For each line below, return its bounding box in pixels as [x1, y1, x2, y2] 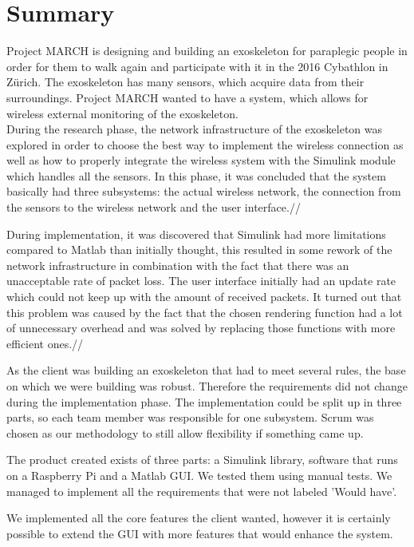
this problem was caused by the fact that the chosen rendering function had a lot [6, 303, 403, 320]
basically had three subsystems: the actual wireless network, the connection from [6, 183, 401, 200]
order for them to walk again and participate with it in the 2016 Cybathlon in [6, 57, 388, 74]
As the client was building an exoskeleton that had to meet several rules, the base [6, 362, 406, 379]
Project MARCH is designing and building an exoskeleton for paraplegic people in [6, 42, 408, 59]
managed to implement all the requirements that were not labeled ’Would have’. [6, 482, 397, 499]
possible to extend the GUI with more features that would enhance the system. [6, 525, 393, 541]
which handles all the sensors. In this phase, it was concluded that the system [6, 167, 386, 184]
